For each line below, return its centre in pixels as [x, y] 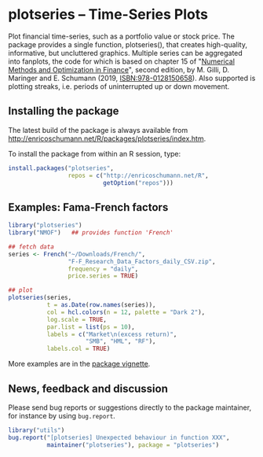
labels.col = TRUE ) [79, 349]
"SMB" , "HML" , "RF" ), [121, 341]
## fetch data [31, 247]
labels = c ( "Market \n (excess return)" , [112, 334]
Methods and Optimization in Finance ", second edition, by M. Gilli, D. [119, 69]
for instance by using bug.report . [62, 416]
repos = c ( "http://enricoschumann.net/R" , [139, 175]
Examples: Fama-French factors [88, 207]
